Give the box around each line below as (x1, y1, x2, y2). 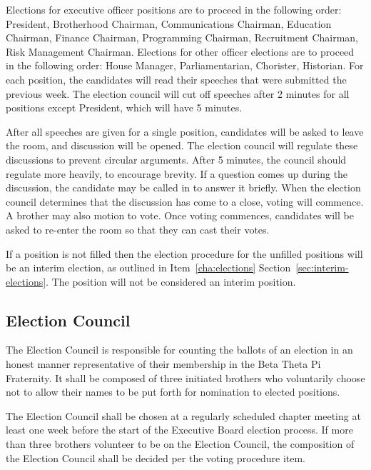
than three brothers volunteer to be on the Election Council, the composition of (6, 436, 355, 451)
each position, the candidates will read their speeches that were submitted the (6, 71, 347, 86)
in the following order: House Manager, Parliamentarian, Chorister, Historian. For (6, 58, 364, 73)
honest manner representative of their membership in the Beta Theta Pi (6, 356, 321, 371)
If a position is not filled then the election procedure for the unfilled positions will (6, 246, 363, 261)
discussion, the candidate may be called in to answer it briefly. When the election (6, 180, 361, 195)
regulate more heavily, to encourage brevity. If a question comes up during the (6, 166, 348, 181)
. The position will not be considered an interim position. (46, 274, 296, 289)
